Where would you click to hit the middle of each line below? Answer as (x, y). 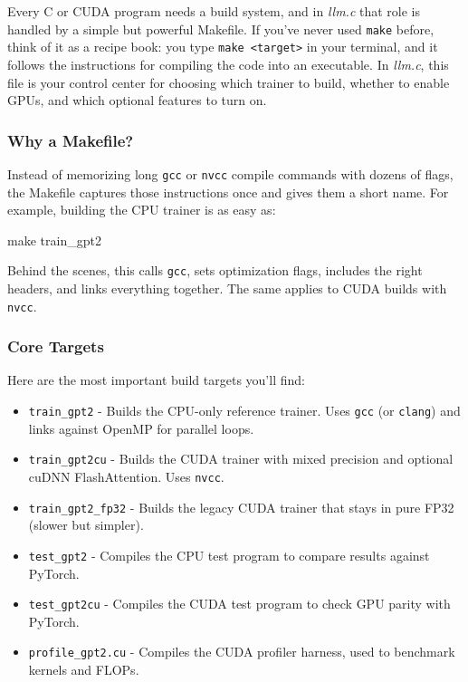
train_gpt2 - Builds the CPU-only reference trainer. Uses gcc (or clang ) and (244, 411)
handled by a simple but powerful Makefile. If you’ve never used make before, (221, 29)
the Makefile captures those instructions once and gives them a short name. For (228, 192)
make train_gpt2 (54, 240)
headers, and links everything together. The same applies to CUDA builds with (227, 288)
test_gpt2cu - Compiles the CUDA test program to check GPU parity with (239, 604)
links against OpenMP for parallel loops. (141, 428)
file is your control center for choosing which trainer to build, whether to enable (229, 82)
